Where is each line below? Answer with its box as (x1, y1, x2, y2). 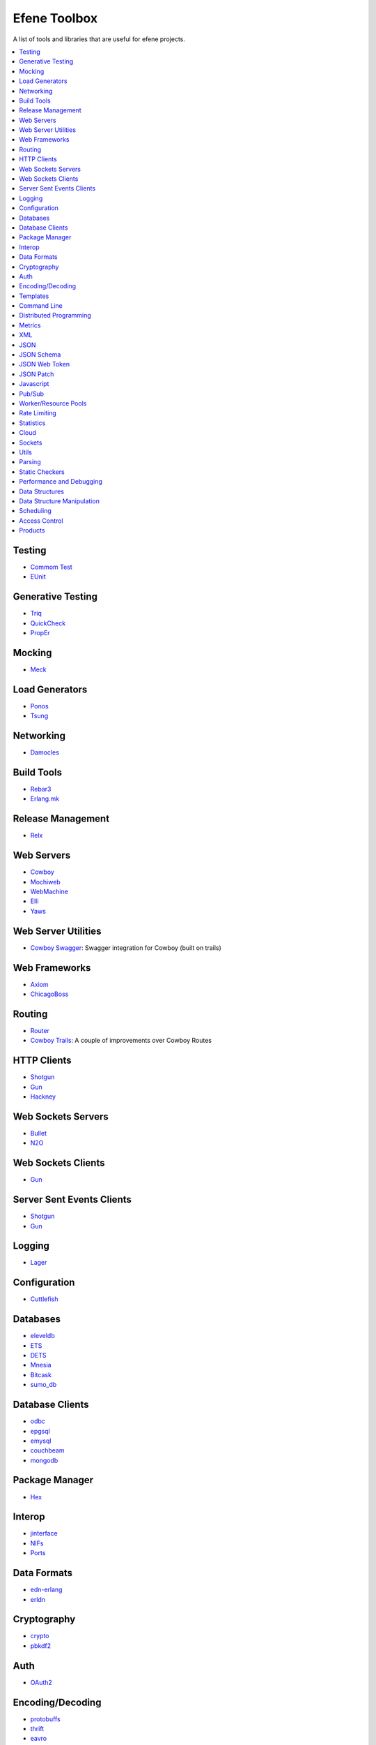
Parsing (19, 458, 41, 466)
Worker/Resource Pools (19, 399, 87, 408)
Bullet (30, 1129, 47, 1137)
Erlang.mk (30, 794, 59, 803)
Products (19, 526, 45, 535)
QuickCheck (30, 618, 66, 628)
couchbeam (30, 1446, 65, 1455)
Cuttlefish (30, 1295, 58, 1303)
